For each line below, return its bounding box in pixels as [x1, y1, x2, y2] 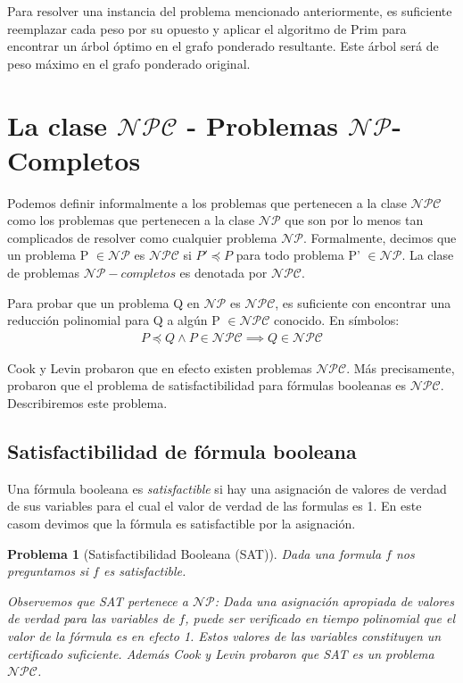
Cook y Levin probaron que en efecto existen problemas [7, 358, 312, 377]
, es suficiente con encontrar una [275, 293, 451, 312]
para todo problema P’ [236, 246, 360, 264]
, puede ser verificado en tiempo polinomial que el [185, 609, 455, 628]
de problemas [7, 263, 80, 282]
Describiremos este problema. [7, 394, 168, 412]
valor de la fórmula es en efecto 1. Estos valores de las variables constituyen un [7, 627, 442, 646]
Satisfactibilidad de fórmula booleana [7, 437, 357, 465]
